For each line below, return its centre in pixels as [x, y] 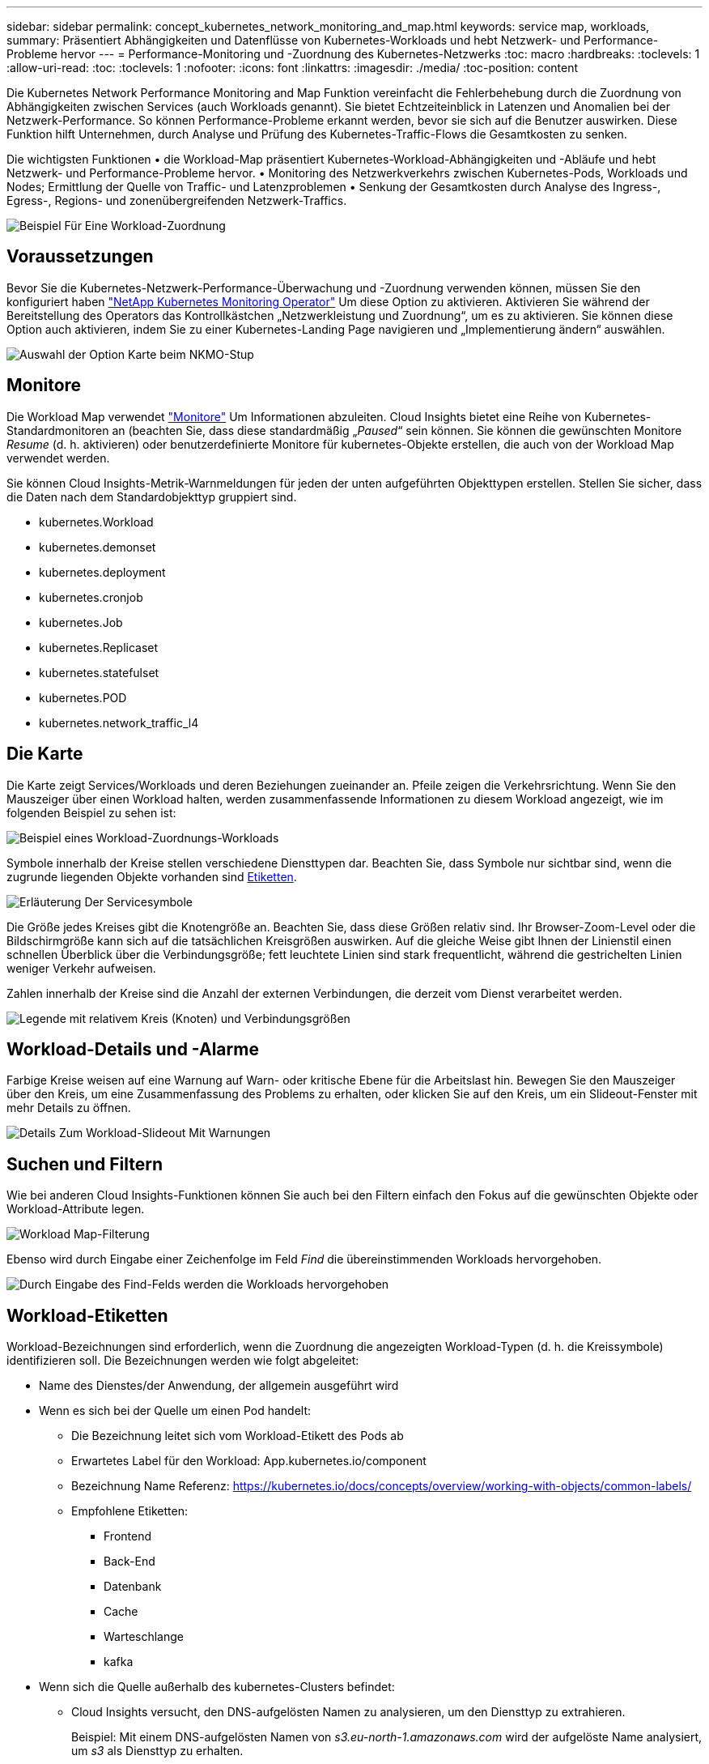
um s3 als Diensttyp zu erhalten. [157, 1751]
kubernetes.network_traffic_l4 [119, 722]
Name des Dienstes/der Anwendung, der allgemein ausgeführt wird [219, 1386]
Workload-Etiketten [87, 1315]
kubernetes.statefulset [99, 672]
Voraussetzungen [80, 257]
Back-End [129, 1562]
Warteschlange [144, 1637]
